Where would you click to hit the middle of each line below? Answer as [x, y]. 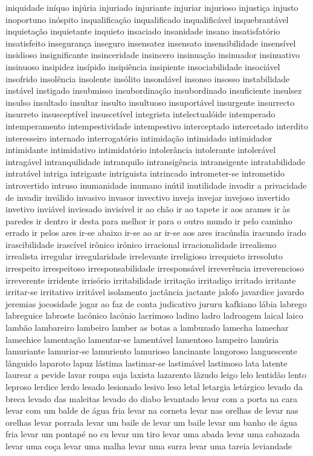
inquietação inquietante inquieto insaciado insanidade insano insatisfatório [143, 31]
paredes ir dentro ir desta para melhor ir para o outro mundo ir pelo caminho [149, 220]
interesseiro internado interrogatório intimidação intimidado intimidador [139, 138]
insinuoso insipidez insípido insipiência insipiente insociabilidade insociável [143, 66]
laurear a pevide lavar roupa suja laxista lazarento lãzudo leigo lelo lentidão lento [156, 375]
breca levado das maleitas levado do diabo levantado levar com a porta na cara [151, 398]
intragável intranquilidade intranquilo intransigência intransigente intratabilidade [155, 161]
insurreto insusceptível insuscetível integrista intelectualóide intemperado [140, 114]
